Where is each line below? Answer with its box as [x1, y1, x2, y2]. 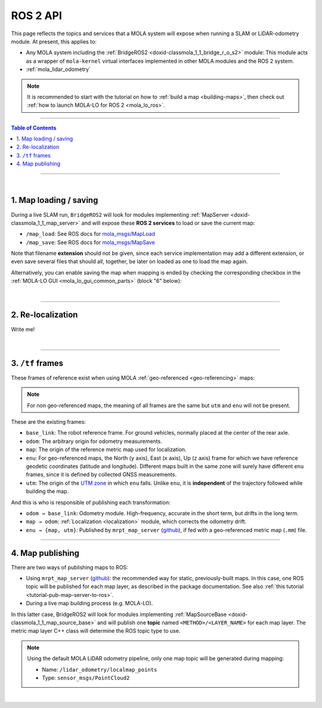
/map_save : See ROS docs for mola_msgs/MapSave [26, 239, 155, 246]
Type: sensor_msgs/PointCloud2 [42, 674, 130, 681]
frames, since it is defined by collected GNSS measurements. [26, 471, 177, 478]
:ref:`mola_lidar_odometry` [26, 66, 91, 73]
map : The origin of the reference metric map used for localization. [26, 446, 187, 453]
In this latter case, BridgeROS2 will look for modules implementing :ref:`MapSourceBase [11, 611, 227, 618]
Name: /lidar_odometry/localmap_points [42, 666, 157, 673]
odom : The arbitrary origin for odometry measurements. [26, 438, 162, 445]
